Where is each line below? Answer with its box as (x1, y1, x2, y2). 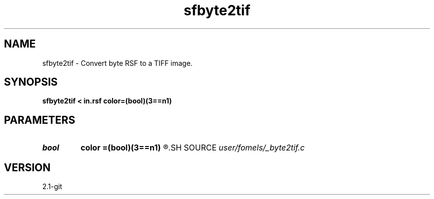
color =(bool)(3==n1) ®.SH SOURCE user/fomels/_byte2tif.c (80, 143, 305, 153)
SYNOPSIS (4, 76, 58, 89)
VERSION (4, 161, 51, 174)
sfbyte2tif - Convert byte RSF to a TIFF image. (42, 58, 193, 67)
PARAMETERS (4, 113, 75, 126)
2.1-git (42, 182, 62, 191)
